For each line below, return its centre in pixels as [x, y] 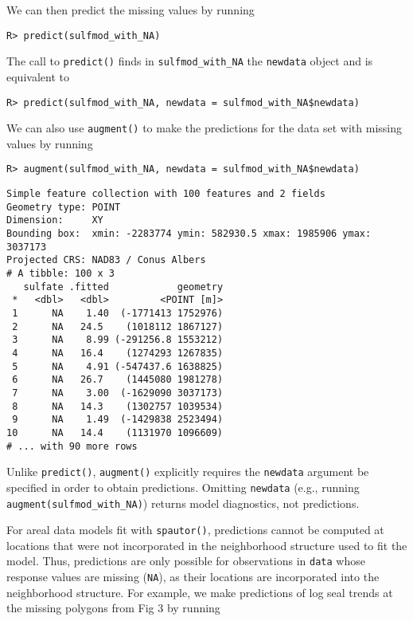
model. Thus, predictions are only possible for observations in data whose [186, 561]
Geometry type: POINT [64, 207]
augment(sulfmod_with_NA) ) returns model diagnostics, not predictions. [183, 503]
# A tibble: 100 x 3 [61, 273]
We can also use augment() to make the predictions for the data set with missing [204, 128]
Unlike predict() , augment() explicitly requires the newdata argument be [188, 472]
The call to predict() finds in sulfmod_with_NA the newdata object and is [190, 61]
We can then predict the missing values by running [131, 10]
